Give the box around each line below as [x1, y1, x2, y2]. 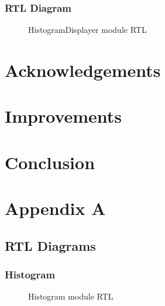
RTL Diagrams [5, 236, 96, 254]
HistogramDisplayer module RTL [28, 23, 147, 36]
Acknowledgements [5, 58, 161, 82]
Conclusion [5, 150, 95, 174]
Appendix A [5, 196, 106, 220]
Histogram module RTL [28, 290, 114, 302]
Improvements [5, 104, 122, 128]
